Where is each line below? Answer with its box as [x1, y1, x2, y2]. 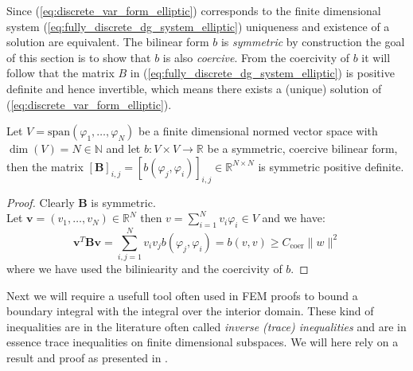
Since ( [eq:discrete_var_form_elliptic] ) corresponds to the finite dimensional [6, 2, 381, 18]
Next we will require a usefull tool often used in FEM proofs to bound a [6, 287, 358, 303]
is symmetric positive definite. [258, 158, 404, 174]
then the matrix [6, 158, 84, 174]
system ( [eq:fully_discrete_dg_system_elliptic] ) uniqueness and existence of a [6, 18, 390, 34]
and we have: [262, 209, 325, 226]
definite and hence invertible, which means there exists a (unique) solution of [6, 80, 382, 96]
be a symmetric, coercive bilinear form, [207, 140, 398, 157]
